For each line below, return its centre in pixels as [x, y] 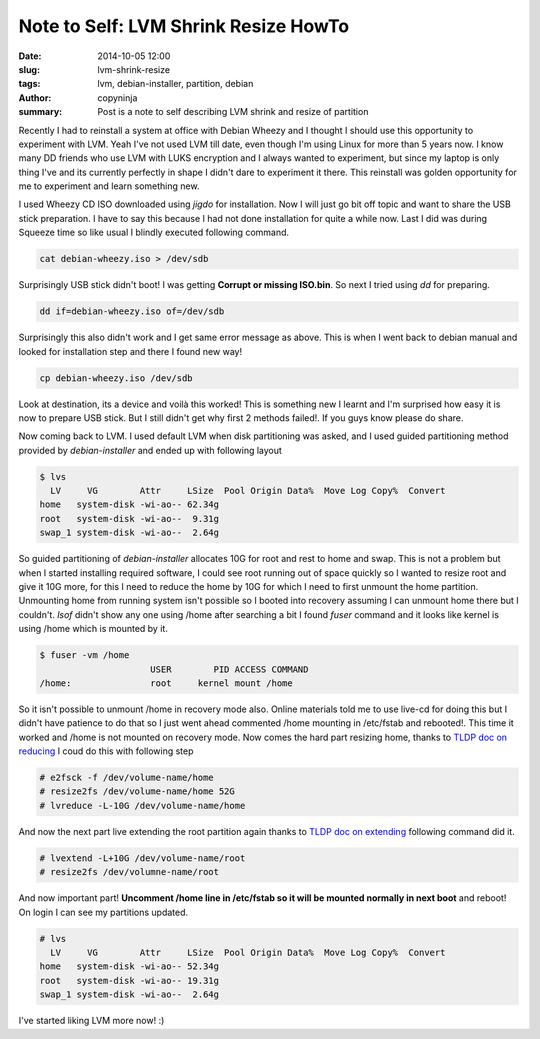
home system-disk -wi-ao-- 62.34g [129, 504]
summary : [40, 112]
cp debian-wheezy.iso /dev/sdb [116, 378]
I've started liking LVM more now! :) [91, 1021]
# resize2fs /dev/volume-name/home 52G [137, 791]
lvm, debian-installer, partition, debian [175, 84]
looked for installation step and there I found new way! [130, 351]
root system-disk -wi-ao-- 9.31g [129, 518]
